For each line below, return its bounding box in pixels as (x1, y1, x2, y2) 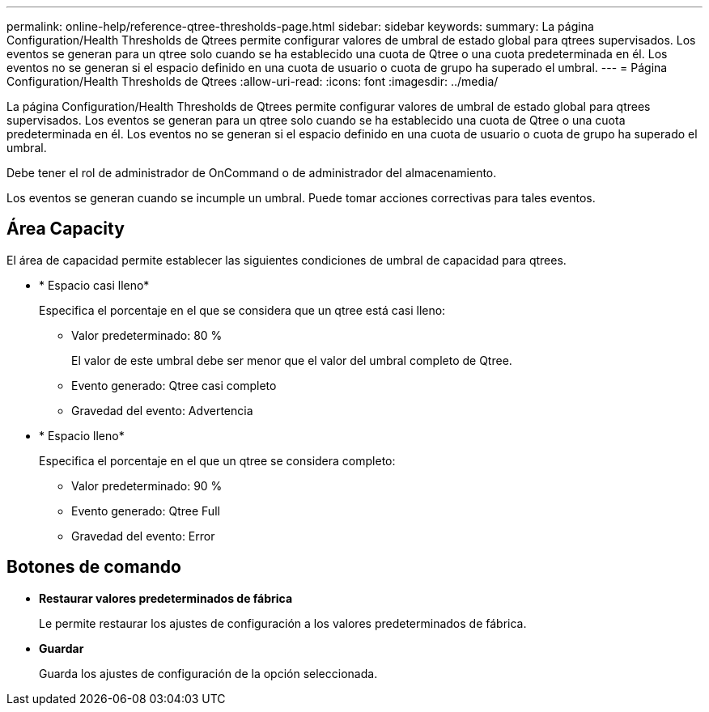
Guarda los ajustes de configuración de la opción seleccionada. (39, 666, 378, 680)
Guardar (39, 641, 84, 655)
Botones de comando (6, 557, 181, 578)
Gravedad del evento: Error (71, 528, 215, 543)
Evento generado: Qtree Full (71, 503, 220, 518)
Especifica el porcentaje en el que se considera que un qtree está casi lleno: (39, 303, 446, 317)
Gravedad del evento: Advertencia (71, 403, 253, 417)
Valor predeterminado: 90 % (71, 478, 223, 493)
